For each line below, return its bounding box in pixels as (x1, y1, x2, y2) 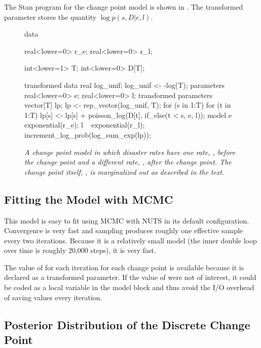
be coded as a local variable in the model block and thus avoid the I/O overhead (4, 282, 254, 293)
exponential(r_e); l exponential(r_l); (24, 119, 145, 130)
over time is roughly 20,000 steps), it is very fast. (4, 245, 156, 256)
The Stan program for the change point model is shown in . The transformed (4, 2, 243, 12)
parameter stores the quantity (4, 11, 97, 22)
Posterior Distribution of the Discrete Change (4, 317, 250, 332)
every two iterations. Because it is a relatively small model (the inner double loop (4, 235, 257, 245)
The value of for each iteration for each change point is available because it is (4, 262, 244, 272)
